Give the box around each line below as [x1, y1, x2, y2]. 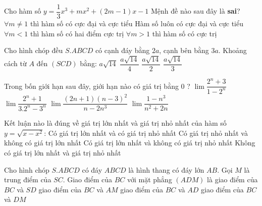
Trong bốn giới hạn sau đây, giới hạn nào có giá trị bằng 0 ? [4, 80, 190, 91]
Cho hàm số [4, 6, 41, 16]
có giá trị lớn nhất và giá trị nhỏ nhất [4, 147, 121, 158]
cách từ [4, 58, 27, 69]
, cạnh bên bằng [159, 45, 209, 56]
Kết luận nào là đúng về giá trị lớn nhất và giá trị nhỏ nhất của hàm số [4, 118, 227, 128]
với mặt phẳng [127, 174, 172, 185]
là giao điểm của [207, 174, 258, 185]
